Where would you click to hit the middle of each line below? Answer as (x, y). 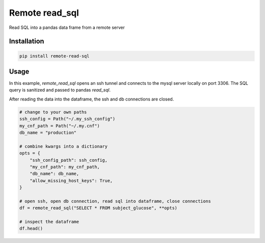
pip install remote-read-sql (54, 56)
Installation (26, 41)
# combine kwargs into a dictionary (64, 146)
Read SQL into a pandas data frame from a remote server (67, 27)
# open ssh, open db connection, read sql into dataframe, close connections (115, 201)
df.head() (31, 229)
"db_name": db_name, (54, 174)
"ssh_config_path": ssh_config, (69, 160)
